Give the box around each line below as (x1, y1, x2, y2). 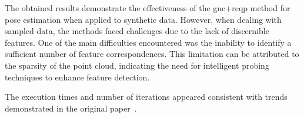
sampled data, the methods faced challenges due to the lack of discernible (5, 25, 269, 37)
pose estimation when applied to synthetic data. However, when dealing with (5, 13, 282, 25)
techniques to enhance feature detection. (5, 70, 150, 83)
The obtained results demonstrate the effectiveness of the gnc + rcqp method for (5, 2, 290, 14)
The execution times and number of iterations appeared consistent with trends (5, 90, 288, 103)
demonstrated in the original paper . (5, 102, 137, 114)
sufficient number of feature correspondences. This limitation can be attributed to (5, 48, 299, 60)
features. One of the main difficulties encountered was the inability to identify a (5, 36, 292, 48)
